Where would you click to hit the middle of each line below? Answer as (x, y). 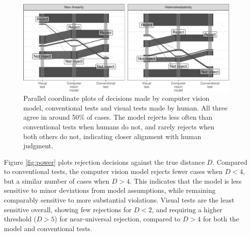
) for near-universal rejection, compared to (117, 219)
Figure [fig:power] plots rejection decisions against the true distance (104, 162)
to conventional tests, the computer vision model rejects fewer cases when (113, 171)
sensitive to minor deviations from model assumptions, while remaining (110, 190)
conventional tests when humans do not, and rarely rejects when (119, 126)
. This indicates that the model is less (186, 180)
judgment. (38, 146)
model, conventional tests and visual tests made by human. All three (125, 107)
